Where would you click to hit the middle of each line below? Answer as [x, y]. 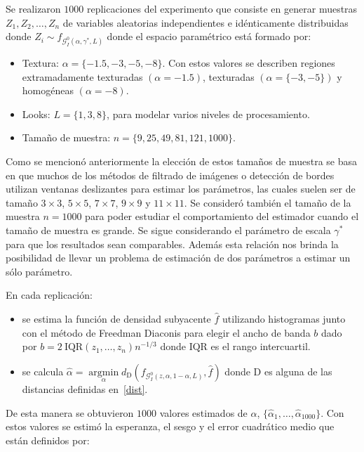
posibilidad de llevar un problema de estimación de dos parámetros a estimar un [178, 258]
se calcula [43, 371]
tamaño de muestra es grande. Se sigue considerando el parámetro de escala [168, 230]
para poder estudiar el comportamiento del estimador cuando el [222, 216]
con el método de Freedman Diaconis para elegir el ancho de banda [166, 332]
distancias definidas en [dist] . [85, 388]
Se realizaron [33, 8]
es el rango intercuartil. [261, 346]
